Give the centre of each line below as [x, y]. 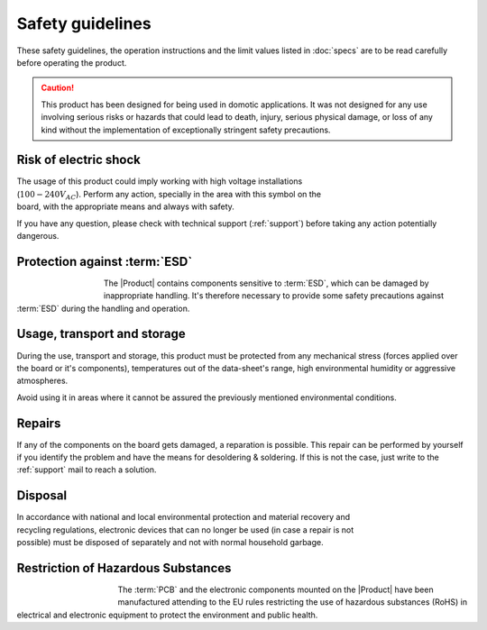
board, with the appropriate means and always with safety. [125, 206]
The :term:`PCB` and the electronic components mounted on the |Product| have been [276, 589]
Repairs [39, 423]
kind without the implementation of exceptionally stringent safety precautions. [186, 130]
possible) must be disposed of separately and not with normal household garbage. [170, 543]
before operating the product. [72, 62]
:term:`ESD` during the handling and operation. [103, 308]
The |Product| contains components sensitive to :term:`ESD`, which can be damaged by [266, 283]
